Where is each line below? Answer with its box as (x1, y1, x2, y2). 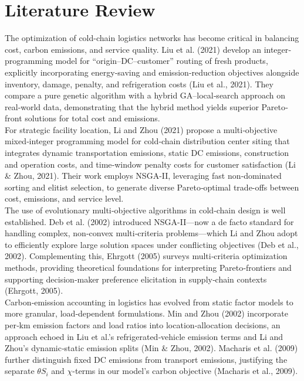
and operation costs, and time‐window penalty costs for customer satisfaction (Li (5, 158, 296, 170)
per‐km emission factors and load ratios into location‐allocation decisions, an (5, 318, 281, 331)
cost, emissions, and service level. (5, 192, 124, 205)
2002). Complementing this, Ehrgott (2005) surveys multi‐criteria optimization (5, 250, 288, 262)
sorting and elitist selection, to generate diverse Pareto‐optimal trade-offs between (5, 181, 299, 193)
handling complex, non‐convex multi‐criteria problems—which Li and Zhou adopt (5, 227, 298, 239)
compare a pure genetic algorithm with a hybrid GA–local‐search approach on (5, 89, 285, 101)
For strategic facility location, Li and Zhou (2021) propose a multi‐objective (5, 123, 278, 135)
